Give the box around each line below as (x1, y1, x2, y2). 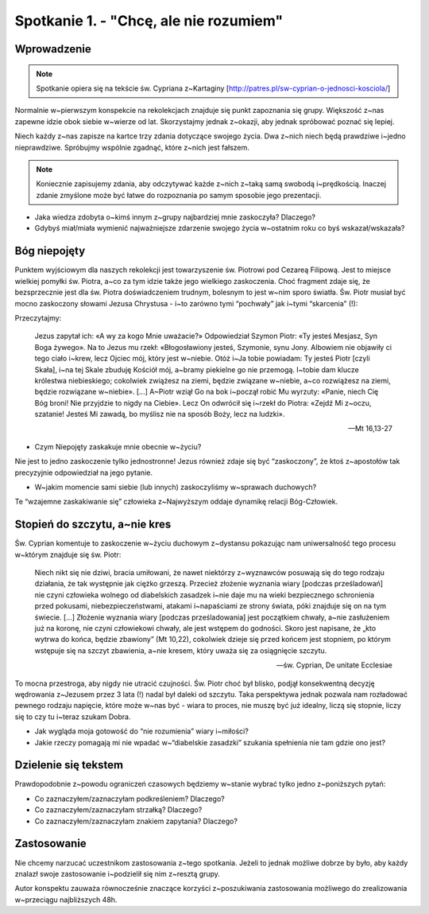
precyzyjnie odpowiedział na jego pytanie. (14, 468, 153, 477)
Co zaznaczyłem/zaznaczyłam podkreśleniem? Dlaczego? (34, 794, 226, 803)
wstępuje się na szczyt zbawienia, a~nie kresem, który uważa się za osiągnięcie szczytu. (34, 645, 327, 655)
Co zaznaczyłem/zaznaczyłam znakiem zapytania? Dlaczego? (34, 816, 238, 826)
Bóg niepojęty (14, 244, 86, 258)
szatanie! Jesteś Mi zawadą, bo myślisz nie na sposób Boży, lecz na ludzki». (34, 410, 285, 419)
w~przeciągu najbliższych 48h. (14, 895, 118, 904)
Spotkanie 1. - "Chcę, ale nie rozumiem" (14, 12, 284, 29)
